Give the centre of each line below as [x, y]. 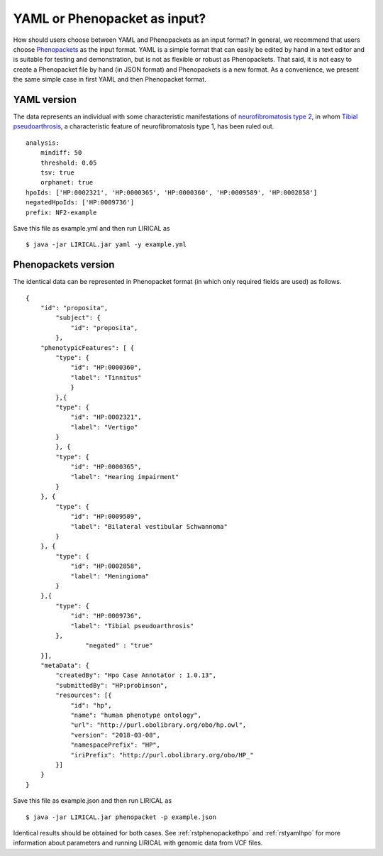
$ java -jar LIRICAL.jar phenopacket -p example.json [121, 817]
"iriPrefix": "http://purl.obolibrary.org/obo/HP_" [162, 755]
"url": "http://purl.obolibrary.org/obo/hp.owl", [159, 725]
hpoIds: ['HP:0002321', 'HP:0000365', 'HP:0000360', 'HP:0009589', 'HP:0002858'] [172, 192]
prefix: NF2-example [61, 212]
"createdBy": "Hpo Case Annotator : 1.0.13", [136, 675]
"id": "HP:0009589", [106, 517]
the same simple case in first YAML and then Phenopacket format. [110, 79]
